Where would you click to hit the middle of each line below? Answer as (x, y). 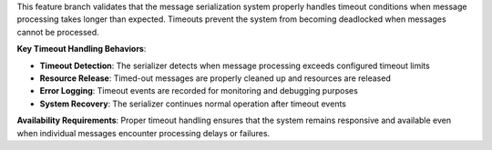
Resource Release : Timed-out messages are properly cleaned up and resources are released (215, 78)
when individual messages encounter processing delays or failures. (143, 133)
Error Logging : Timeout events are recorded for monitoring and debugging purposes (199, 91)
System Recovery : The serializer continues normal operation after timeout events (193, 104)
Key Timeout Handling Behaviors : (82, 49)
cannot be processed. (58, 32)
